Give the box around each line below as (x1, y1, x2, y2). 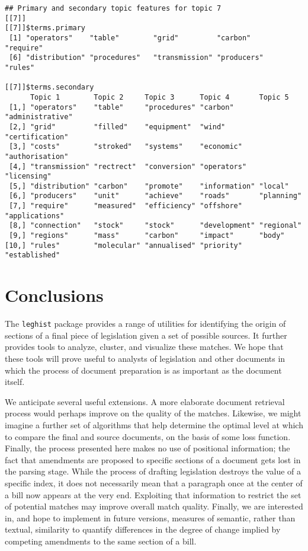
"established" (5, 251, 60, 260)
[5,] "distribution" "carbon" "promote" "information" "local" (9, 181, 289, 190)
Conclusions (5, 283, 104, 307)
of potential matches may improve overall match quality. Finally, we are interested (5, 500, 303, 512)
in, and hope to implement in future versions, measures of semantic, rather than (5, 511, 296, 524)
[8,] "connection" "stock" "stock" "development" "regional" (9, 221, 302, 230)
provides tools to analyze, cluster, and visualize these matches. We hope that (5, 340, 284, 353)
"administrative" (5, 113, 73, 122)
